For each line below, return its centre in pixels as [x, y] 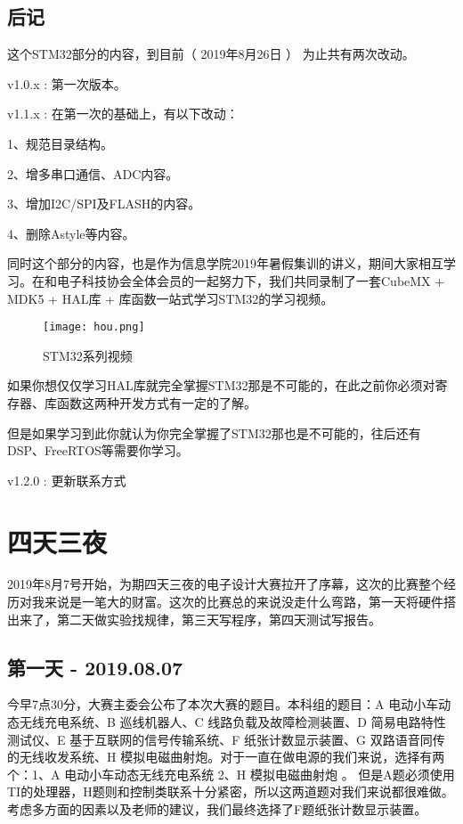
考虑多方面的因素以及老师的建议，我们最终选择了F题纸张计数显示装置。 [217, 809]
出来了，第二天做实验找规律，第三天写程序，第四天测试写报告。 [194, 619]
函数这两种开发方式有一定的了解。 [156, 402]
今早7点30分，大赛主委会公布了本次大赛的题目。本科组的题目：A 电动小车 [223, 704]
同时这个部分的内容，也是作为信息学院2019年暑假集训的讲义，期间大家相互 [225, 263]
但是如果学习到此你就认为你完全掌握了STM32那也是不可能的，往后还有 [214, 432]
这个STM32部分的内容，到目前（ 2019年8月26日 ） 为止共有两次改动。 [211, 54]
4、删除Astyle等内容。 [71, 233]
